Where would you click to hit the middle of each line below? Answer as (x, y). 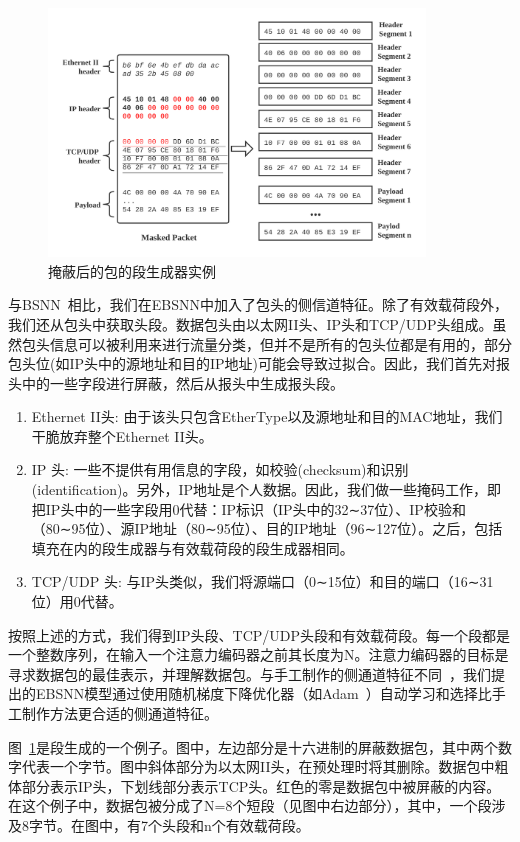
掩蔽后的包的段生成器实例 (132, 270)
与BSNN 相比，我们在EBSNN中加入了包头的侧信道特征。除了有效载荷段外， (258, 304)
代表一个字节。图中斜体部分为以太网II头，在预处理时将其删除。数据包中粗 (265, 766)
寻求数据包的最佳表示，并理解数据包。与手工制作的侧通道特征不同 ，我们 (249, 673)
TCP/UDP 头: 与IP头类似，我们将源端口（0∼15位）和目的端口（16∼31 (262, 581)
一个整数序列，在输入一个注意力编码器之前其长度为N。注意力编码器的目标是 (258, 654)
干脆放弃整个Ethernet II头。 (122, 435)
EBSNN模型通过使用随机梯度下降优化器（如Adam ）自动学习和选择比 (263, 693)
